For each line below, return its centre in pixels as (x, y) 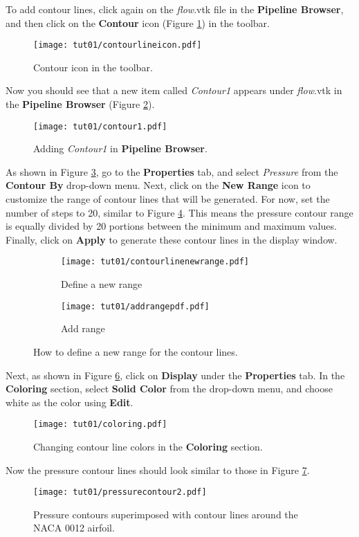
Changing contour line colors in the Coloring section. (148, 446)
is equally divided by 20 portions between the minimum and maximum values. (171, 226)
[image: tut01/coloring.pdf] (100, 425)
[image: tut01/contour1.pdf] (100, 126)
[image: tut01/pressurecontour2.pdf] (120, 492)
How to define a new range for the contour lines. (136, 351)
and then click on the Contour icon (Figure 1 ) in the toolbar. (138, 22)
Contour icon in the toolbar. (93, 67)
